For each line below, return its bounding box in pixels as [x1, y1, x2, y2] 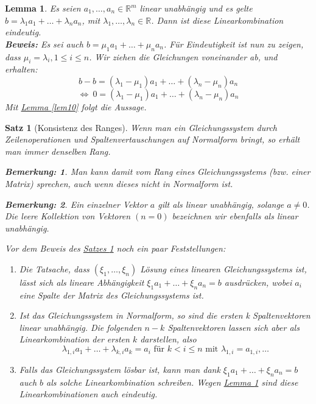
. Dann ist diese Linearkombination [151, 13, 284, 26]
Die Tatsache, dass [19, 262, 90, 275]
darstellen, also [140, 333, 197, 346]
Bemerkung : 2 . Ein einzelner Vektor [5, 197, 147, 210]
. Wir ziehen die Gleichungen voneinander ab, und [89, 50, 278, 63]
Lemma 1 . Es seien [5, 2, 81, 14]
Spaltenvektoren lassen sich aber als [167, 321, 300, 333]
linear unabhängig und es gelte [139, 2, 253, 14]
